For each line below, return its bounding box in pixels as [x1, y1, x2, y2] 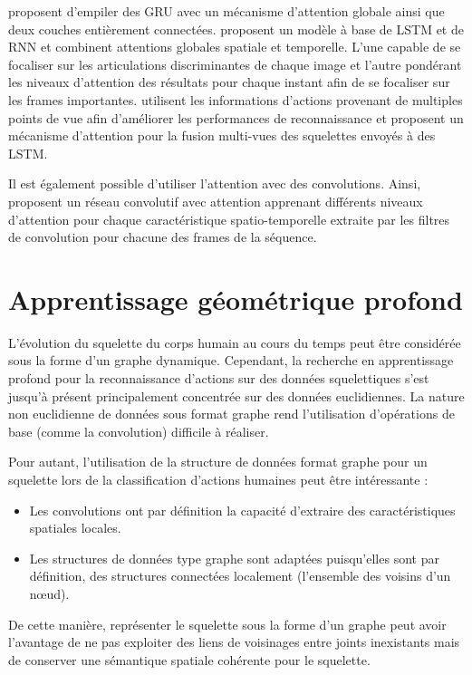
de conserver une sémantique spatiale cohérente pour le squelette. [8, 650, 371, 669]
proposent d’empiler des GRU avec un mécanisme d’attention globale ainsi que [8, 2, 445, 20]
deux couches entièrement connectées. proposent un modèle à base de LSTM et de [8, 19, 464, 38]
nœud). [29, 583, 70, 603]
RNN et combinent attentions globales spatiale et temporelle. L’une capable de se [8, 37, 461, 56]
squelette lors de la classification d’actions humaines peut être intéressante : [8, 470, 429, 488]
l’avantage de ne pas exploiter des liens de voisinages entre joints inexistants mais [8, 632, 460, 651]
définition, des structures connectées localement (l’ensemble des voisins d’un [29, 566, 451, 585]
